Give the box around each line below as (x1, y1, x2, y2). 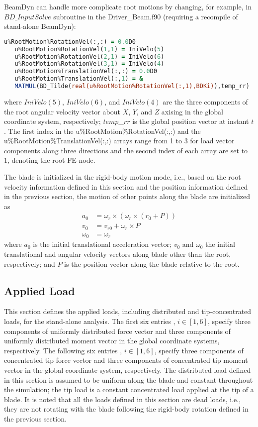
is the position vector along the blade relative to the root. (64, 258, 240, 269)
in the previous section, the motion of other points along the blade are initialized (4, 191, 251, 202)
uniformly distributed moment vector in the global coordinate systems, (4, 335, 220, 346)
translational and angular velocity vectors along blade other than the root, (4, 249, 231, 259)
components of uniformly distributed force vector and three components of (4, 325, 231, 336)
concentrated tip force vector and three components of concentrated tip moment (4, 355, 248, 365)
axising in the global (161, 106, 224, 116)
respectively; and (4, 258, 55, 269)
